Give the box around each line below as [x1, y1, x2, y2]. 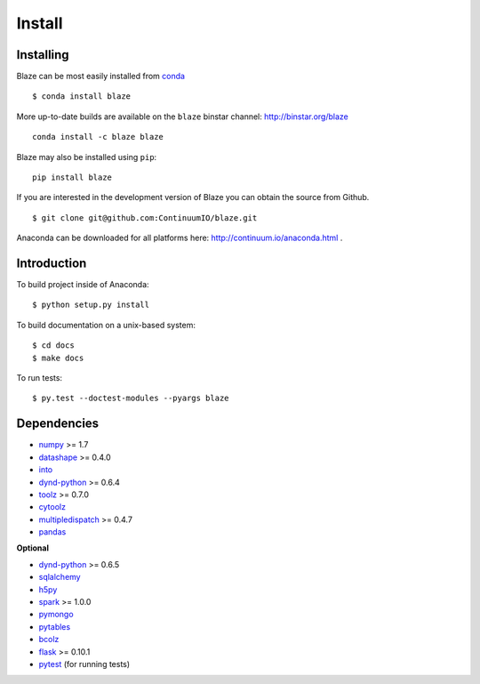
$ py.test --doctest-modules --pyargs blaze [32, 393, 230, 404]
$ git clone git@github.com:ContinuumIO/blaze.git [32, 213, 258, 222]
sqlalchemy [38, 572, 81, 583]
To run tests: [16, 373, 62, 383]
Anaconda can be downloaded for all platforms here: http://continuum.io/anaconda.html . [16, 232, 343, 244]
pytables [38, 621, 71, 632]
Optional [16, 543, 49, 553]
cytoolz [38, 502, 67, 512]
